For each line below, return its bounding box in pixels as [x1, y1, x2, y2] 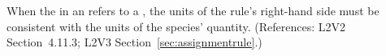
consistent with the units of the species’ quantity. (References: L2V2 [7, 18, 345, 34]
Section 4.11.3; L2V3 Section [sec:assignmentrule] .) [7, 34, 262, 50]
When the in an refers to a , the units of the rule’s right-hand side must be [7, 2, 379, 18]
